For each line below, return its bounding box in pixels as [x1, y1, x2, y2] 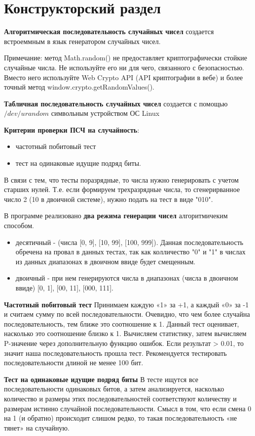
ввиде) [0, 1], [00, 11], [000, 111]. [15, 283, 113, 292]
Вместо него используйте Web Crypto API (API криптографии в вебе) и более [4, 72, 243, 82]
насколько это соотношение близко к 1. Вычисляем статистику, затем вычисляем [4, 328, 247, 339]
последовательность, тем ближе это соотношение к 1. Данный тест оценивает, [4, 318, 239, 329]
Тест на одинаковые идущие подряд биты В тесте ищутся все [4, 374, 199, 384]
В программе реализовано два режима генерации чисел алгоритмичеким [4, 210, 228, 221]
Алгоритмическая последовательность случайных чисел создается [4, 26, 214, 37]
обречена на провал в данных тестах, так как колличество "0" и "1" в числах [15, 246, 246, 257]
